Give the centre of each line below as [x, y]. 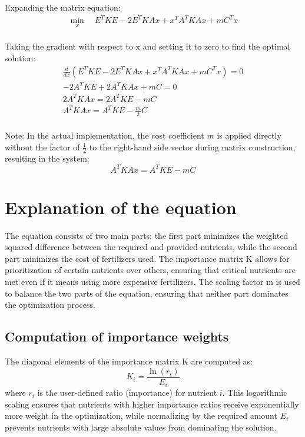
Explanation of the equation [121, 207]
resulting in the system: [47, 158]
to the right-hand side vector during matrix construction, [192, 147]
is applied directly [249, 135]
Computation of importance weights [117, 336]
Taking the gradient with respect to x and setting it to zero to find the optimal [147, 46]
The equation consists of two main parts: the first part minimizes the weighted [147, 235]
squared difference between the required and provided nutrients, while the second [151, 247]
